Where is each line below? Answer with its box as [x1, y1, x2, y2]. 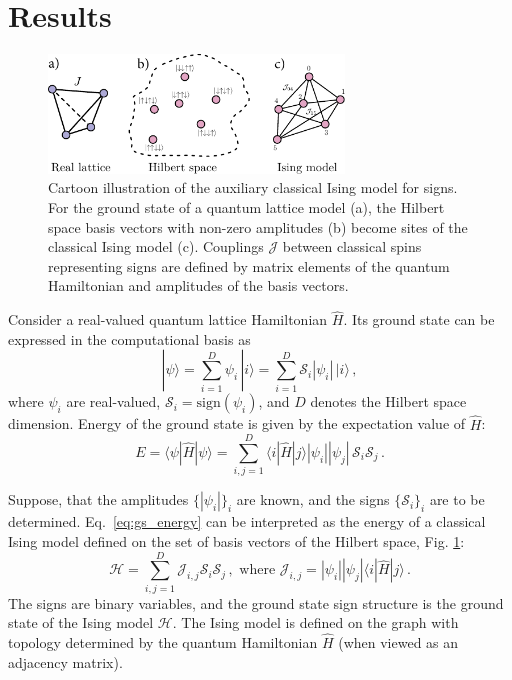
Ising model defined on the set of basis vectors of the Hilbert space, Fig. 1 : [8, 530, 465, 551]
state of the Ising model [8, 612, 154, 633]
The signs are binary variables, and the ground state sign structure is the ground [8, 592, 504, 613]
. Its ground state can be [343, 309, 495, 330]
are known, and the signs [236, 489, 390, 510]
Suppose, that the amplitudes [8, 489, 189, 510]
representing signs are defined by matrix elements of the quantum [48, 255, 450, 276]
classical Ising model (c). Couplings [48, 236, 264, 257]
